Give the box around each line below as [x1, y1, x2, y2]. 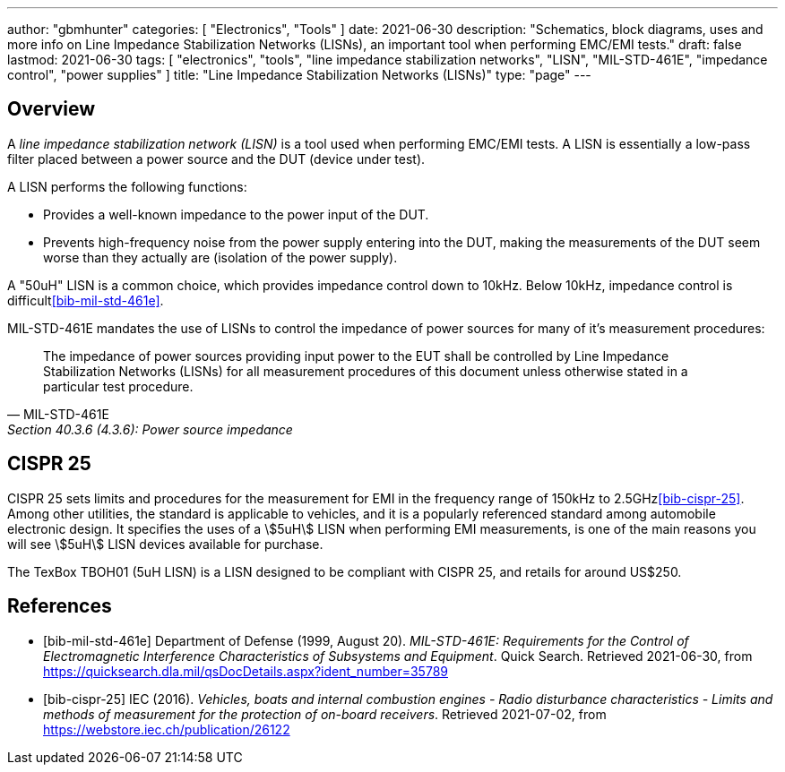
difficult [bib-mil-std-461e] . [7, 292, 164, 308]
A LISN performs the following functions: [7, 178, 247, 194]
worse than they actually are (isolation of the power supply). [43, 249, 398, 265]
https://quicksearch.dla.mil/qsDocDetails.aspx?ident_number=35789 [43, 663, 448, 679]
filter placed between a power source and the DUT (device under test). [7, 150, 426, 167]
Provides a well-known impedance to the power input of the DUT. [43, 206, 429, 222]
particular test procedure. [43, 378, 194, 394]
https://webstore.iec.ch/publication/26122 [43, 721, 290, 737]
